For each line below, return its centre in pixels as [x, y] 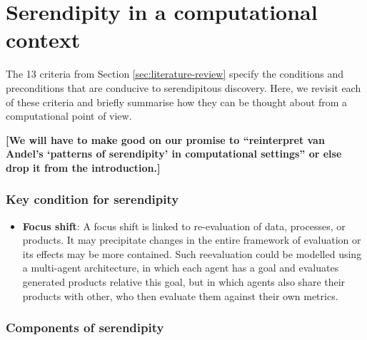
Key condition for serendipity [92, 199]
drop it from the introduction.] [83, 167]
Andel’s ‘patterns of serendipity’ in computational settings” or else [174, 154]
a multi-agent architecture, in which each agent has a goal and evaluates [181, 268]
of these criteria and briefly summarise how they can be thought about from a [176, 102]
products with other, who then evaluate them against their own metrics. [180, 295]
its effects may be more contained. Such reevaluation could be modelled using [192, 253]
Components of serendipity [85, 328]
